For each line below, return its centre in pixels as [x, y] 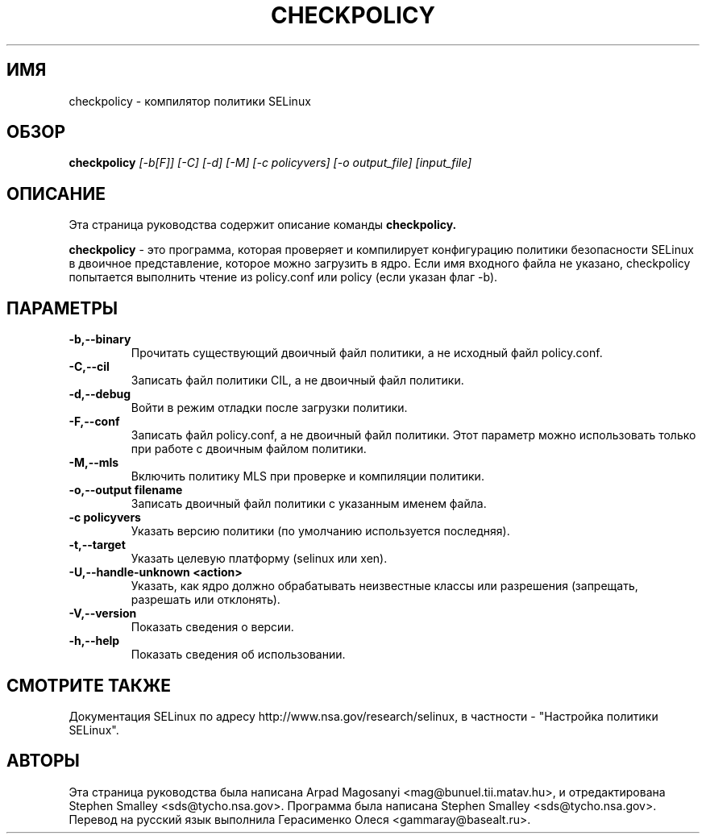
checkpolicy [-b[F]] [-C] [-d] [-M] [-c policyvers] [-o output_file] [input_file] [270, 163]
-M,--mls [94, 463]
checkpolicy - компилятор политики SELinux [190, 101]
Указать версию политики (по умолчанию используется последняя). [320, 531]
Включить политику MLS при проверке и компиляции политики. [307, 476]
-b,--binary [100, 339]
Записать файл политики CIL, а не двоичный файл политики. [297, 380]
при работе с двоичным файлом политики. [249, 449]
